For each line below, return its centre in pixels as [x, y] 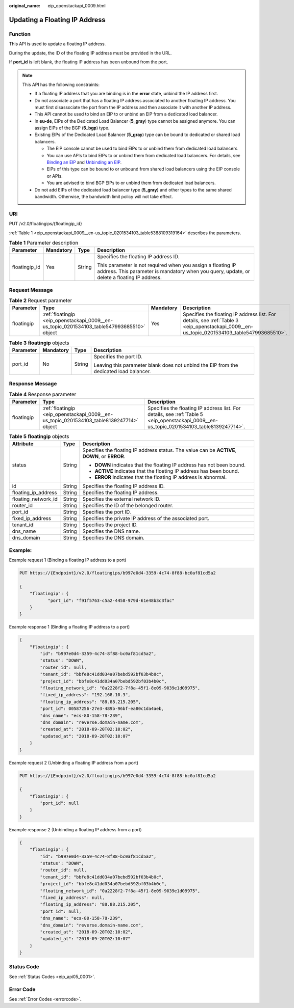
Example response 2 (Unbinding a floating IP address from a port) [75, 829]
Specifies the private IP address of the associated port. [146, 518]
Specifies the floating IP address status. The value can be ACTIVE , [160, 450]
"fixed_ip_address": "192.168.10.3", [85, 695]
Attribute [23, 444]
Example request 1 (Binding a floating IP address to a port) [68, 560]
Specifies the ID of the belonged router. [128, 506]
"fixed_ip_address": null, [72, 898]
